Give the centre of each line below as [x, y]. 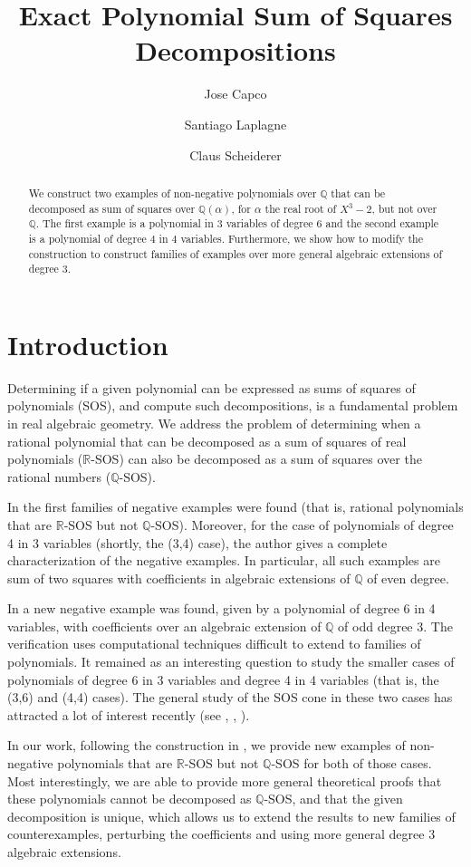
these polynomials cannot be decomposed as [130, 799]
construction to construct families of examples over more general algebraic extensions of [235, 253]
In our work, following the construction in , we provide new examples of [207, 745]
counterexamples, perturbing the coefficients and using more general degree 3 [221, 834]
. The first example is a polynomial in [125, 223]
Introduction [88, 344]
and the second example [382, 223]
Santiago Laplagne [235, 124]
